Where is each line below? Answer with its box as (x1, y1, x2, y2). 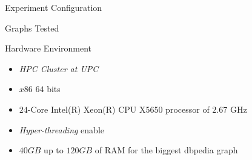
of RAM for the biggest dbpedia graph (94, 144, 238, 156)
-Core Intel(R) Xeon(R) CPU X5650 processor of (27, 102, 210, 115)
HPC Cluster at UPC (19, 62, 99, 75)
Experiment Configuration (5, 1, 102, 13)
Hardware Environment (5, 42, 92, 55)
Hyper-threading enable (19, 123, 105, 136)
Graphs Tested (5, 21, 59, 34)
